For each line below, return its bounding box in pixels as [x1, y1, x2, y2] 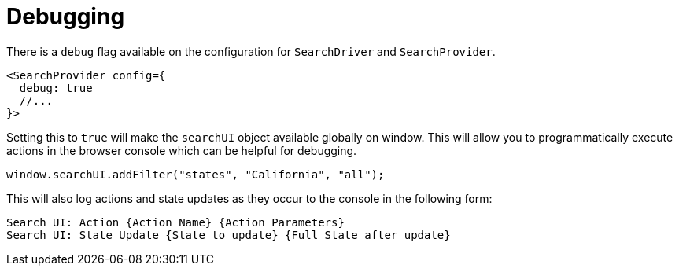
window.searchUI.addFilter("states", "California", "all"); [6, 167, 385, 181]
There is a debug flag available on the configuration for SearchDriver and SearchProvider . [6, 44, 496, 58]
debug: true [19, 81, 93, 94]
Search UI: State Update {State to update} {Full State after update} [6, 228, 451, 241]
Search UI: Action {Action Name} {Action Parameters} [6, 215, 345, 229]
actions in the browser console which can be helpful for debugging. [6, 143, 357, 157]
